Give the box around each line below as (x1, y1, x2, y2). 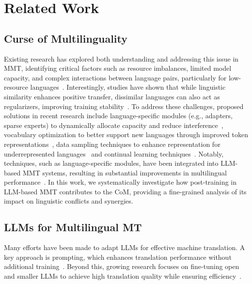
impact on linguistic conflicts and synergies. (4, 196, 133, 206)
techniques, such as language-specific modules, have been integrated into (4, 158, 219, 168)
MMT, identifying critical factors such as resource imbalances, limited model (4, 63, 232, 73)
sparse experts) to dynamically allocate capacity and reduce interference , (4, 120, 223, 130)
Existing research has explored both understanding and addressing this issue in (4, 53, 239, 63)
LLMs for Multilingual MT (4, 220, 142, 235)
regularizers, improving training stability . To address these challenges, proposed (4, 101, 244, 111)
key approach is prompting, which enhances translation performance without (4, 252, 232, 262)
